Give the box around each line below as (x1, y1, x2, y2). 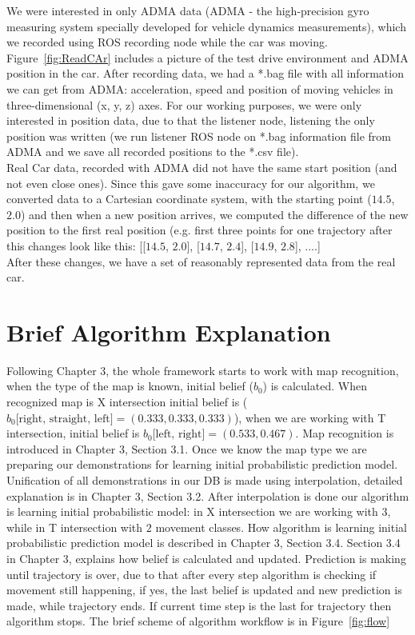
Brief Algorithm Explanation (6, 315, 331, 348)
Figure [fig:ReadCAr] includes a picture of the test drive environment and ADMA (6, 49, 409, 66)
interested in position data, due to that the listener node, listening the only (6, 112, 375, 129)
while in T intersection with (6, 518, 143, 535)
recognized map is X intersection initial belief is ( (6, 393, 248, 409)
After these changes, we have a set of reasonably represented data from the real (6, 253, 396, 270)
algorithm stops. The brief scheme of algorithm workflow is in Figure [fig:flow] (6, 613, 390, 629)
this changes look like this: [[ (6, 237, 146, 254)
